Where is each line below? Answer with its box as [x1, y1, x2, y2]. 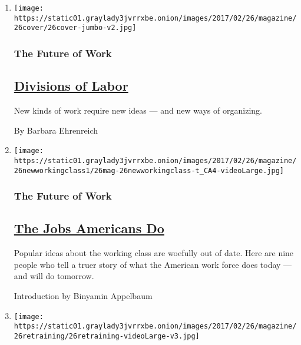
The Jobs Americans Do [14, 219, 164, 237]
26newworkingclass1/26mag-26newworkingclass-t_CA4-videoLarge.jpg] [14, 166, 284, 175]
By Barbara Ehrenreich [14, 124, 98, 136]
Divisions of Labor [14, 77, 128, 95]
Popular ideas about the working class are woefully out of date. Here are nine [14, 247, 294, 259]
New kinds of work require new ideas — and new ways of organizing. [14, 104, 262, 117]
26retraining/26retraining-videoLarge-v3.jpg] [14, 331, 200, 340]
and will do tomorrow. [14, 270, 94, 282]
